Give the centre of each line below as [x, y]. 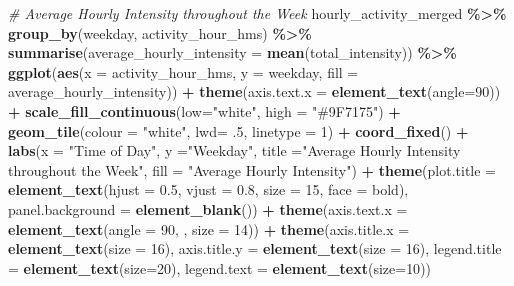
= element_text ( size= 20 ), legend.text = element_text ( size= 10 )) [220, 267]
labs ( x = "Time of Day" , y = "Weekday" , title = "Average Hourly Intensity [234, 150]
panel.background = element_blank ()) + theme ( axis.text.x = [208, 208]
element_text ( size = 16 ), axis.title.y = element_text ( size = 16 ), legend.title [255, 248]
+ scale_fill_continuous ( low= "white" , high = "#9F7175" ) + [204, 110]
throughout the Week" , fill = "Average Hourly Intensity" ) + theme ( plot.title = [252, 169]
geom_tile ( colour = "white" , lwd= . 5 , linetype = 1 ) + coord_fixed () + [238, 130]
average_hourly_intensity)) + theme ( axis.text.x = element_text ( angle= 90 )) [254, 91]
